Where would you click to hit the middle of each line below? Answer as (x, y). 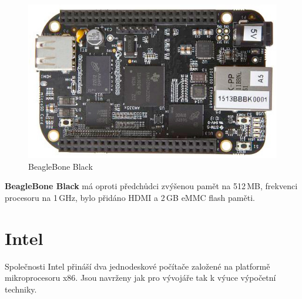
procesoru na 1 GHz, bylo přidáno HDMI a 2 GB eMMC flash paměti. (130, 197)
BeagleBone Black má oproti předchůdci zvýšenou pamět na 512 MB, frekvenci (151, 186)
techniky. (21, 289)
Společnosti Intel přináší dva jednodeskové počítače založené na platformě (137, 266)
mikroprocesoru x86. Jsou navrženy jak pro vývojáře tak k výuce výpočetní (140, 278)
